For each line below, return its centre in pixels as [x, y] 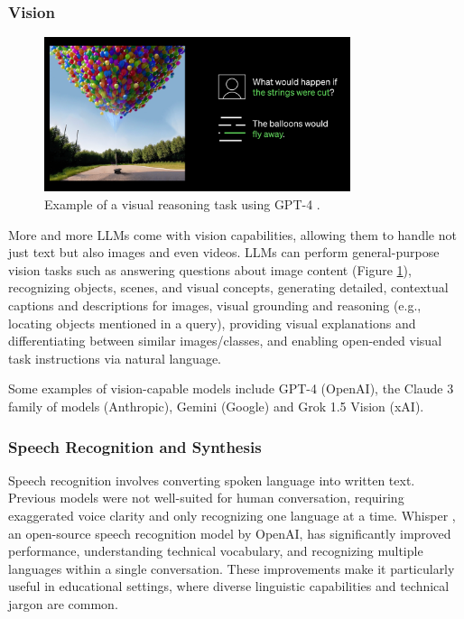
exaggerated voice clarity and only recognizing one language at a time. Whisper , [232, 515]
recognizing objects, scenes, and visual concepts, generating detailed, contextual [228, 287]
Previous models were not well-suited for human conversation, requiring [206, 498]
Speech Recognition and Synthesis [135, 446]
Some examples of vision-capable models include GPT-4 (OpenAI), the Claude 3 [231, 388]
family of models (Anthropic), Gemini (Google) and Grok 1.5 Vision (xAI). [216, 406]
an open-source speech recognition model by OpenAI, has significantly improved [230, 533]
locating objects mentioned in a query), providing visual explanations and [212, 323]
